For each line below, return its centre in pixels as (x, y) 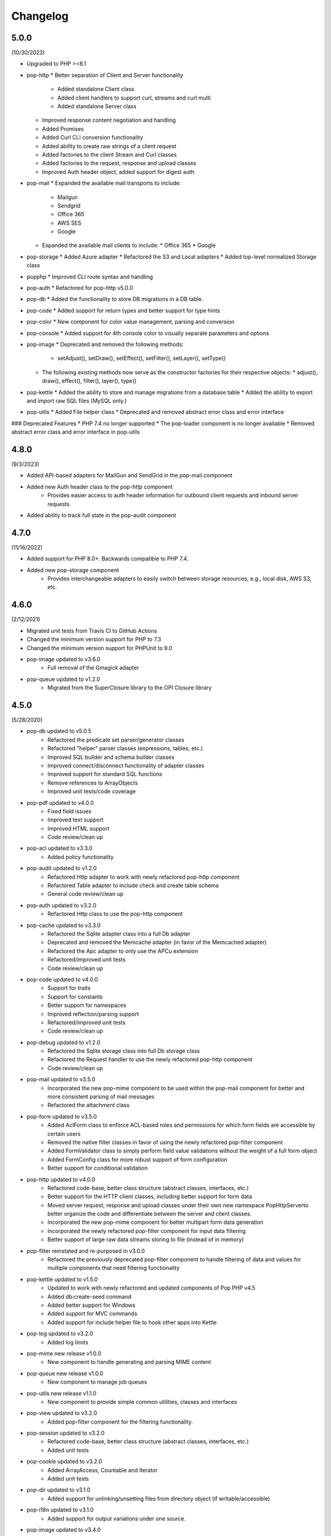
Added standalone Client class (96, 89)
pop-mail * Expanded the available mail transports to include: (104, 183)
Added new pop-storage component (73, 570)
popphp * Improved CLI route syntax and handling (90, 276)
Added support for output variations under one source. (117, 1518)
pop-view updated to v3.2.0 (62, 1413)
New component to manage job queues (97, 1382)
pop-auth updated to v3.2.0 (62, 905)
